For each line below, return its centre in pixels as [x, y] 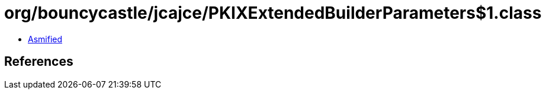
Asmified [45, 39]
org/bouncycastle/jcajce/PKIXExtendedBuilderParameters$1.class [273, 13]
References [39, 62]
